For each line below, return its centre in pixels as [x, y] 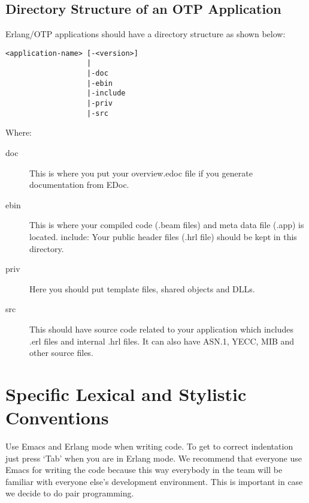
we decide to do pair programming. [70, 493]
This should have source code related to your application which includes [162, 329]
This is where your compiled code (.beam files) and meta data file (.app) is [167, 225]
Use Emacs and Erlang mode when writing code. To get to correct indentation [149, 446]
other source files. [61, 353]
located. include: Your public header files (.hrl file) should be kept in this [163, 236]
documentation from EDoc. [79, 185]
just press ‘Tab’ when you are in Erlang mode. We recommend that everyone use [154, 458]
